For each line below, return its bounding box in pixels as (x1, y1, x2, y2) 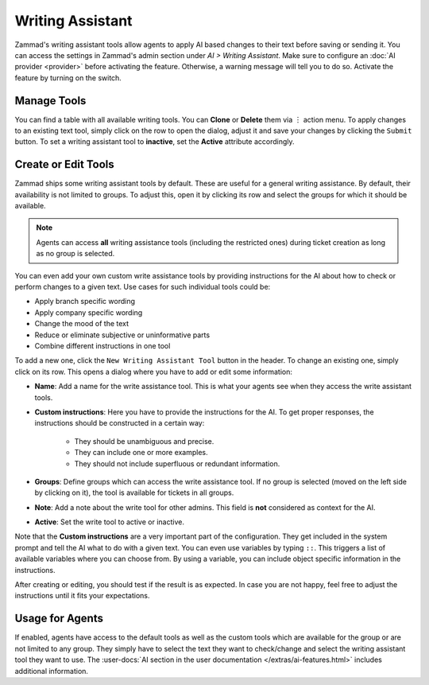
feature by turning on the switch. (14, 72, 122, 83)
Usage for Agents (14, 612, 103, 625)
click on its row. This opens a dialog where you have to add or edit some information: (14, 367, 293, 376)
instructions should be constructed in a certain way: (34, 418, 205, 428)
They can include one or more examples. (74, 448, 208, 457)
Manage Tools (14, 94, 87, 107)
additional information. (14, 666, 89, 675)
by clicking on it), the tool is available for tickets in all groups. (34, 488, 234, 497)
